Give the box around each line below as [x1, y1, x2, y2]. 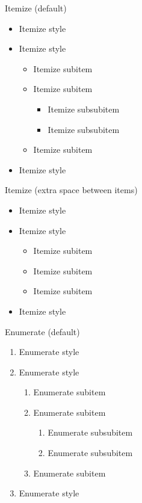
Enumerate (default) [5, 325, 80, 338]
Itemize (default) [5, 2, 67, 14]
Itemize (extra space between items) [5, 184, 138, 196]
